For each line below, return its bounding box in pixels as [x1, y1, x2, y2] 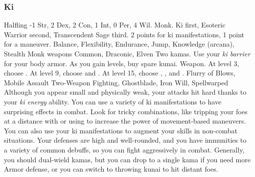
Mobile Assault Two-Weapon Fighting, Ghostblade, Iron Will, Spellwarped [4, 77, 229, 87]
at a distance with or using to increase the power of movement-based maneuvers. [4, 116, 246, 126]
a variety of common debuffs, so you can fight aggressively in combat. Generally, [4, 144, 245, 154]
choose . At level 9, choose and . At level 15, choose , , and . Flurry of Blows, [4, 68, 235, 78]
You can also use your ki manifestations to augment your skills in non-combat [4, 125, 237, 135]
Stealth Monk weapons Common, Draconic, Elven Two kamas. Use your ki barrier [4, 49, 251, 58]
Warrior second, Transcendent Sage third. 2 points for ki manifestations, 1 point [4, 29, 245, 39]
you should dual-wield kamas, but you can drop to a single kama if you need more [4, 154, 251, 164]
